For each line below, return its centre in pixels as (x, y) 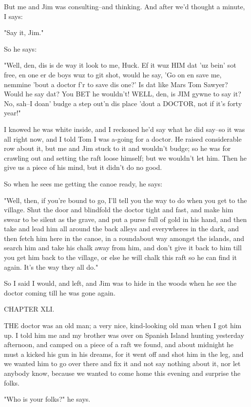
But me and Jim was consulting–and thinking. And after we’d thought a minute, (125, 6)
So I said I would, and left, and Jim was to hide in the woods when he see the (120, 283)
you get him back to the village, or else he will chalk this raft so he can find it (120, 257)
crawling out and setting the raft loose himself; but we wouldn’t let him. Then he (125, 157)
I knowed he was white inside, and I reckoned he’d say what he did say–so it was (125, 129)
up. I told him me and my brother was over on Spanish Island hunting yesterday (124, 335)
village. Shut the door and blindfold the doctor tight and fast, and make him (119, 210)
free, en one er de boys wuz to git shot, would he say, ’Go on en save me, (113, 74)
